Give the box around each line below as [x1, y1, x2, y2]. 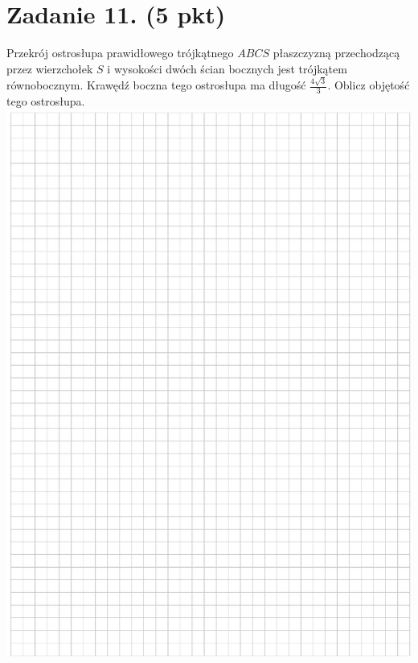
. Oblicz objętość [327, 77, 410, 93]
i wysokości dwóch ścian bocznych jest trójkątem [107, 60, 347, 77]
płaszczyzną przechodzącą [273, 44, 400, 61]
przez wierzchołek [6, 60, 93, 77]
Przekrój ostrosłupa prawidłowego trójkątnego [6, 44, 234, 61]
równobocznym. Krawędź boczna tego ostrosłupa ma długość [6, 77, 306, 93]
